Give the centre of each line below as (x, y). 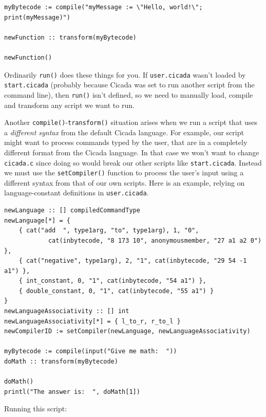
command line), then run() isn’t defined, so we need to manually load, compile (129, 94)
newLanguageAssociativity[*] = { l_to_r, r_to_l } (92, 321)
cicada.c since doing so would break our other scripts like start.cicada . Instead (133, 162)
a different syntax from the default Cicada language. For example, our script (124, 132)
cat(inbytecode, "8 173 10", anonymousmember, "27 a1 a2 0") (155, 240)
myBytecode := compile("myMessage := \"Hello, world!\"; (103, 7)
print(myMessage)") (37, 17)
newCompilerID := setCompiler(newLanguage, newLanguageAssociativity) (127, 331)
